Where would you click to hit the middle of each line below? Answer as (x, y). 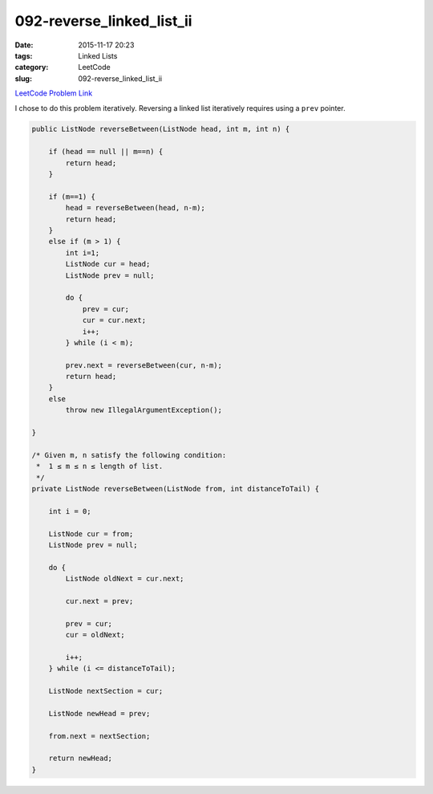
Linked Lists (98, 55)
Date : (24, 45)
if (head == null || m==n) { (106, 152)
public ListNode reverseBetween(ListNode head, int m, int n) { (161, 129)
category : (32, 67)
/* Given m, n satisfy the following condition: (129, 455)
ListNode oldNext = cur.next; (125, 579)
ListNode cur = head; (108, 264)
